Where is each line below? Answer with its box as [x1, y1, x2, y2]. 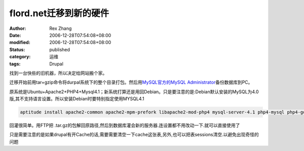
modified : [9, 40, 30, 46]
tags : [9, 61, 21, 67]
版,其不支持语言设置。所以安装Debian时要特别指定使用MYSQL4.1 [9, 96, 144, 102]
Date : [9, 32, 21, 38]
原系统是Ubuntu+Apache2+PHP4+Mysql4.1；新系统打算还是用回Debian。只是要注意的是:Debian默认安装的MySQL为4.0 [9, 89, 259, 95]
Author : [9, 25, 26, 31]
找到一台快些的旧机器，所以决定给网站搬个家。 [9, 70, 107, 76]
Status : [9, 46, 25, 53]
